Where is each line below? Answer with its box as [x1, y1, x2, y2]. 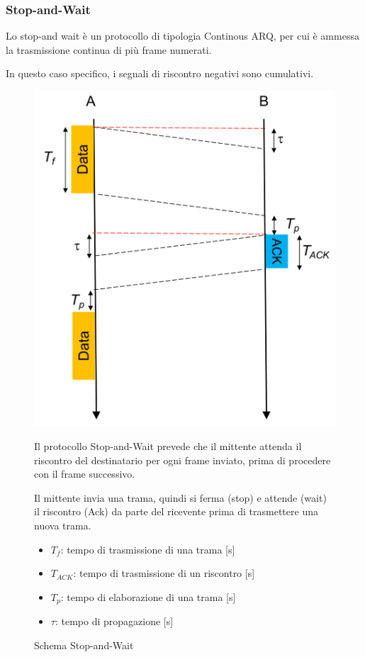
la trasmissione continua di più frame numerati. [6, 42, 212, 57]
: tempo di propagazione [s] [55, 614, 174, 629]
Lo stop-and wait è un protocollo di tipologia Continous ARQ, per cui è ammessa [6, 28, 359, 43]
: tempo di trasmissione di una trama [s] [60, 541, 235, 556]
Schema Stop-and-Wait [34, 637, 134, 652]
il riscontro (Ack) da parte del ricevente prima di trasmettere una [34, 504, 318, 519]
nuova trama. [34, 518, 91, 533]
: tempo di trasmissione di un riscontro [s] [73, 566, 255, 580]
